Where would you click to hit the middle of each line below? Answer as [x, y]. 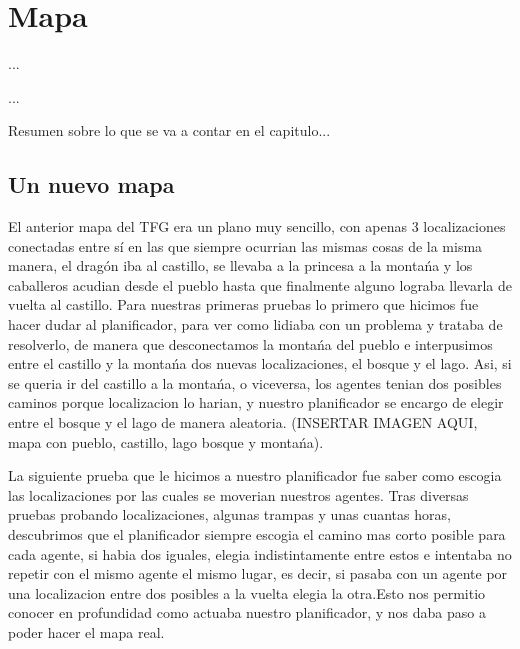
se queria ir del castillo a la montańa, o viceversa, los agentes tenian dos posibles [255, 382]
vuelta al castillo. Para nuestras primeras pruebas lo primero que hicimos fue [243, 304]
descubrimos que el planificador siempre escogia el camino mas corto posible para [257, 534]
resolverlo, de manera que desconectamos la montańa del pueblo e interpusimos [250, 343]
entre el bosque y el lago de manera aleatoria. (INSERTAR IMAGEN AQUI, [243, 422]
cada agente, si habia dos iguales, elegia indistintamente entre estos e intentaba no [260, 553]
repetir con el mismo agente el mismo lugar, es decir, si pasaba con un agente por [258, 573]
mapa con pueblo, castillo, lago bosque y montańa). [166, 441]
